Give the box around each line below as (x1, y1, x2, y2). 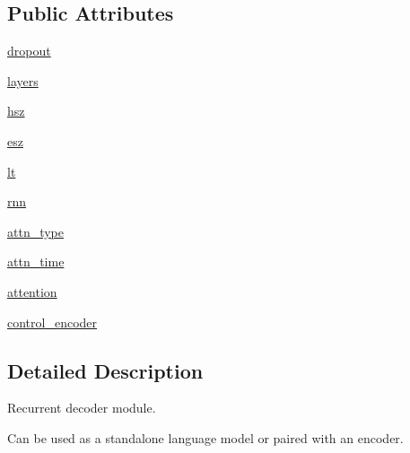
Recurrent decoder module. (7, 398, 156, 417)
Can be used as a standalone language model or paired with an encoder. (7, 428, 404, 447)
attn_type (7, 222, 65, 240)
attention (7, 282, 57, 301)
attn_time (7, 252, 65, 271)
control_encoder (7, 312, 98, 331)
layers (7, 71, 39, 90)
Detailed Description (7, 356, 204, 384)
